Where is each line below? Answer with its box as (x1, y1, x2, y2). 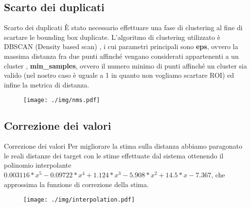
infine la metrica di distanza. (4, 79, 90, 89)
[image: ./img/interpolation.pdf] (23, 196, 135, 204)
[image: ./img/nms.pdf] (23, 97, 100, 104)
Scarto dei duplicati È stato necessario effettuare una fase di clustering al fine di (4, 22, 243, 33)
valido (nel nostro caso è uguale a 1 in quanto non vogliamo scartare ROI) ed (4, 70, 234, 80)
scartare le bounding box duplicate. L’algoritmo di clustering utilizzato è (4, 32, 220, 42)
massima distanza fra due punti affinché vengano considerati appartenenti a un (4, 51, 239, 61)
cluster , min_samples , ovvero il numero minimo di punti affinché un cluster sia (4, 60, 247, 70)
